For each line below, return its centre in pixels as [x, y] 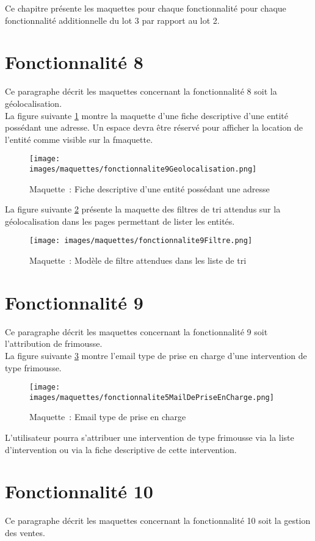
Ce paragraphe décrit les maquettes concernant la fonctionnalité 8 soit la [141, 91]
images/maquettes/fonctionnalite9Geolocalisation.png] [143, 169]
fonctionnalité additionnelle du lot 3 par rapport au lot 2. [112, 20]
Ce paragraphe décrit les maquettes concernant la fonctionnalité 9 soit [136, 331]
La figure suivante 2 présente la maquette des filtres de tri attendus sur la [143, 209]
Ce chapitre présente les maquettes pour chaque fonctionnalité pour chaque [146, 8]
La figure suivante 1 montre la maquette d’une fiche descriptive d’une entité [147, 115]
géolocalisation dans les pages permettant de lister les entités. [120, 221]
